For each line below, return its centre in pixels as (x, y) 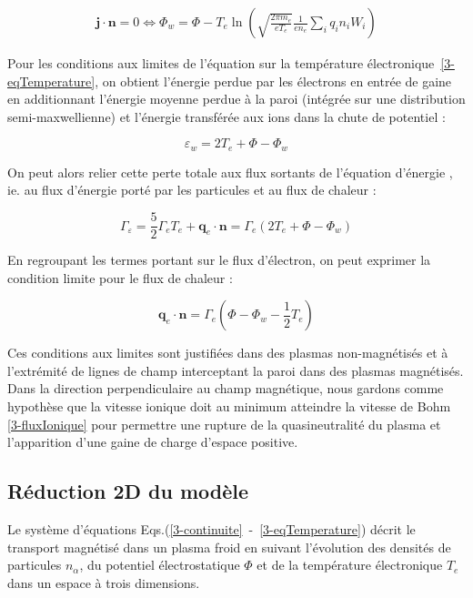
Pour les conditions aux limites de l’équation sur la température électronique (221, 63)
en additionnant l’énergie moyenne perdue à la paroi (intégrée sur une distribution (236, 99)
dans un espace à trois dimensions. (104, 582)
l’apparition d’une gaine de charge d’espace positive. (153, 442)
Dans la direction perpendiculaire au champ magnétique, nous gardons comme (226, 388)
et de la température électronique (350, 565)
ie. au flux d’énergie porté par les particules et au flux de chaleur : (192, 190)
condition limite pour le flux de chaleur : (120, 277)
